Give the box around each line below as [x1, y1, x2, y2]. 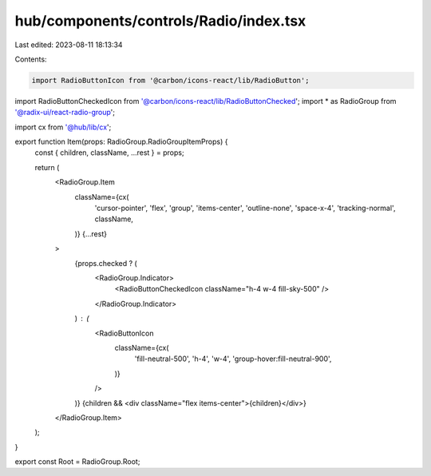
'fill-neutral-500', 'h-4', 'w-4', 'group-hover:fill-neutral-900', [134, 354, 332, 363]
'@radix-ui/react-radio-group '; [14, 108, 116, 117]
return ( [34, 162, 60, 172]
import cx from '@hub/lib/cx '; [14, 122, 112, 132]
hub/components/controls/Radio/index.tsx [14, 12, 306, 30]
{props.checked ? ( [74, 258, 137, 268]
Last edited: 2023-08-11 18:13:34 [14, 40, 123, 50]
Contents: [14, 54, 47, 64]
